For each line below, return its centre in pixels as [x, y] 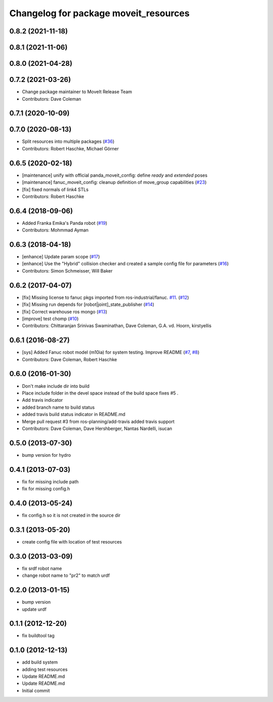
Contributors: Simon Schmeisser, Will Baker [67, 270]
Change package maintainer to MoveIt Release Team [77, 92]
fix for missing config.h [46, 489]
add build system [40, 662]
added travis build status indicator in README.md [74, 414]
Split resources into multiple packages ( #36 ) [68, 141]
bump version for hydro [47, 455]
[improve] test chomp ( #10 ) [50, 319]
